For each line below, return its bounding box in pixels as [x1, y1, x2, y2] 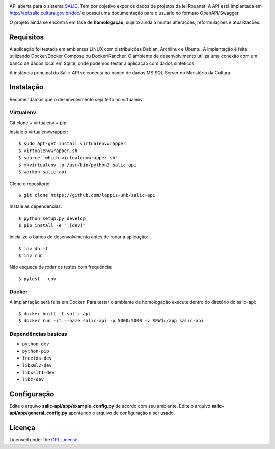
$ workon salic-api [18, 169, 67, 175]
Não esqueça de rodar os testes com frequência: [9, 264, 113, 270]
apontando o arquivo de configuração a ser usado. [68, 410, 175, 416]
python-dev [22, 341, 49, 347]
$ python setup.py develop [18, 215, 86, 221]
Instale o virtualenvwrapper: [9, 129, 68, 135]
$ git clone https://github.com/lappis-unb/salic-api [18, 192, 155, 198]
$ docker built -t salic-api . [18, 311, 97, 316]
